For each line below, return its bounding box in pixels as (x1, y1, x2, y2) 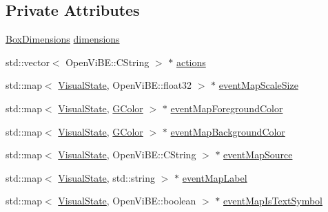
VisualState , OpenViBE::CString (58, 147, 196, 162)
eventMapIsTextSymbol (223, 193, 322, 208)
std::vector (6, 54, 50, 69)
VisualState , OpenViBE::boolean (58, 193, 196, 208)
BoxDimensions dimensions (6, 32, 120, 46)
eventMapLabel (182, 170, 247, 184)
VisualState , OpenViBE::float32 (58, 78, 192, 92)
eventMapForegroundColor (170, 100, 283, 115)
